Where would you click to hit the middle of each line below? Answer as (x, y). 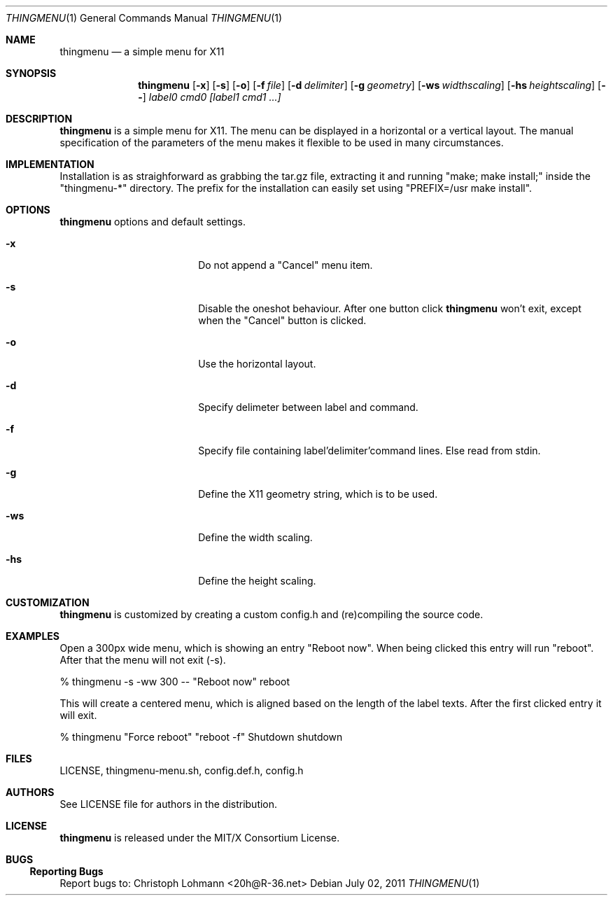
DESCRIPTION (39, 119)
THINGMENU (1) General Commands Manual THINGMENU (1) (144, 18)
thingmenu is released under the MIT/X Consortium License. (200, 838)
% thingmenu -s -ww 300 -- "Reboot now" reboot (175, 682)
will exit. (78, 715)
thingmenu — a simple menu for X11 (142, 51)
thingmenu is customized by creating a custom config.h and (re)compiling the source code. (272, 614)
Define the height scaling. (257, 581)
